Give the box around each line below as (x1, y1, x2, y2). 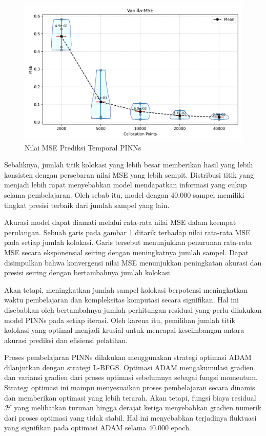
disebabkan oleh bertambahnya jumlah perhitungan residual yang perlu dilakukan (4, 304, 262, 315)
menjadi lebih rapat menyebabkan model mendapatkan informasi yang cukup (4, 179, 247, 190)
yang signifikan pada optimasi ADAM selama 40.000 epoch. (4, 422, 191, 433)
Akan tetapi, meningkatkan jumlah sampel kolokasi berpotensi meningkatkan (4, 284, 248, 295)
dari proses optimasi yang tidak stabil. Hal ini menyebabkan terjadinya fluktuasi (4, 412, 257, 423)
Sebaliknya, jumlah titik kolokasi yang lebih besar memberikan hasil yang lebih (4, 159, 253, 170)
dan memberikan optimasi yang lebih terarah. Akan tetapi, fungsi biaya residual (4, 392, 256, 403)
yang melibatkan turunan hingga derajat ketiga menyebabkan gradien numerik (14, 402, 261, 413)
